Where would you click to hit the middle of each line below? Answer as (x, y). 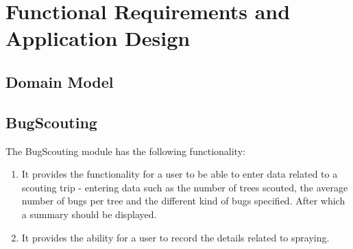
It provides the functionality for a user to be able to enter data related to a (180, 174)
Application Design (98, 38)
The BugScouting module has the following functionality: (125, 151)
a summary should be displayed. (89, 214)
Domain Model (60, 81)
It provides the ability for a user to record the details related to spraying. (175, 237)
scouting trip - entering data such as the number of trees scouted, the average (185, 187)
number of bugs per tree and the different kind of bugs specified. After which (183, 201)
